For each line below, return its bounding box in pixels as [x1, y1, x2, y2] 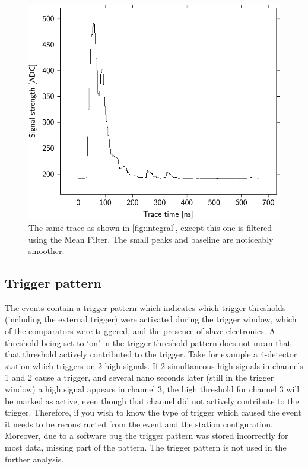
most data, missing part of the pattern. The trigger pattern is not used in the [5, 441, 287, 454]
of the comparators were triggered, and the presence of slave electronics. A [5, 325, 275, 337]
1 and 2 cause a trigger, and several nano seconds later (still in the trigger [5, 371, 274, 384]
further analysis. [5, 452, 64, 465]
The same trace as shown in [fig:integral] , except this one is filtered [28, 221, 272, 233]
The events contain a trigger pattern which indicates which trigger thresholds [5, 301, 286, 313]
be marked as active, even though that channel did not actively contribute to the [5, 394, 299, 407]
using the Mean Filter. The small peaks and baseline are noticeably [28, 233, 274, 245]
